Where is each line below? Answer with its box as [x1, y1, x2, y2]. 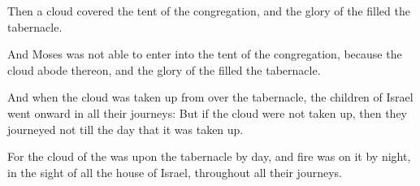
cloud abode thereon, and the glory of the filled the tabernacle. [7, 61, 321, 78]
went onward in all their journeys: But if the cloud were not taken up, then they [7, 104, 408, 121]
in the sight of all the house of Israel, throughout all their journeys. [7, 163, 342, 180]
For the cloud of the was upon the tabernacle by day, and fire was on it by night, [7, 148, 411, 165]
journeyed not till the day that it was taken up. [7, 120, 244, 137]
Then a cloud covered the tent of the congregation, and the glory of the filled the [7, 2, 410, 19]
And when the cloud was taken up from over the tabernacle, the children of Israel [7, 89, 414, 106]
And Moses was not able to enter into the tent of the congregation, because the [7, 45, 402, 63]
